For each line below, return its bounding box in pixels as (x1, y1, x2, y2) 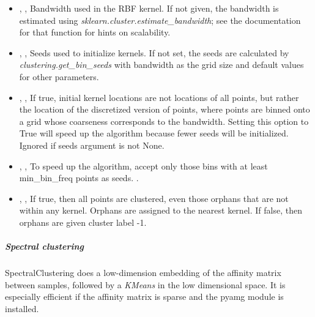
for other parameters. (19, 70, 99, 83)
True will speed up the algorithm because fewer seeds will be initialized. (19, 127, 289, 140)
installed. (5, 302, 39, 315)
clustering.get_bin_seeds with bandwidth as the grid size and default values (19, 58, 304, 71)
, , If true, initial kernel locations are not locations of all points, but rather (19, 91, 299, 103)
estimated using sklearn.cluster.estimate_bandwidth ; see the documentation (19, 13, 301, 26)
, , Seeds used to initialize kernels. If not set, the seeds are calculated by (19, 46, 289, 59)
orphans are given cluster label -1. (19, 215, 147, 228)
